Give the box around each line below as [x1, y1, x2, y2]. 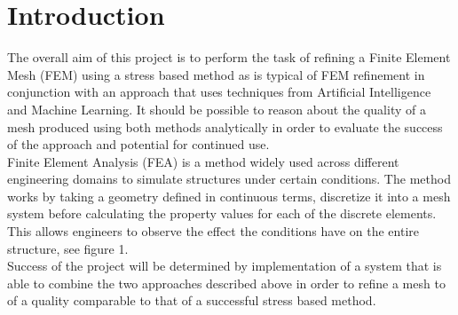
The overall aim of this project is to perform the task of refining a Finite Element [7, 48, 451, 67]
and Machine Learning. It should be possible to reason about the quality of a [7, 99, 426, 118]
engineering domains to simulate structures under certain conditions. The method [7, 169, 451, 188]
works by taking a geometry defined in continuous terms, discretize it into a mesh [7, 186, 451, 205]
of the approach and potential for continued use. [7, 135, 270, 154]
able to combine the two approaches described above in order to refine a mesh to [7, 273, 446, 292]
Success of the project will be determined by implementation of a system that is [7, 256, 442, 275]
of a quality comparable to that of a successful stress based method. [7, 291, 376, 310]
